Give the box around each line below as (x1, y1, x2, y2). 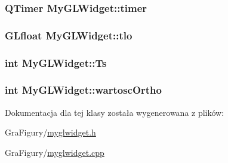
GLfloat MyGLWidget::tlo (5, 27, 133, 42)
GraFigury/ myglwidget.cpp (5, 146, 104, 158)
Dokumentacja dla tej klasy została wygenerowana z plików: (5, 106, 224, 118)
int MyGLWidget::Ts (5, 55, 107, 70)
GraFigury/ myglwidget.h (5, 126, 96, 139)
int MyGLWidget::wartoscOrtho (5, 82, 162, 97)
